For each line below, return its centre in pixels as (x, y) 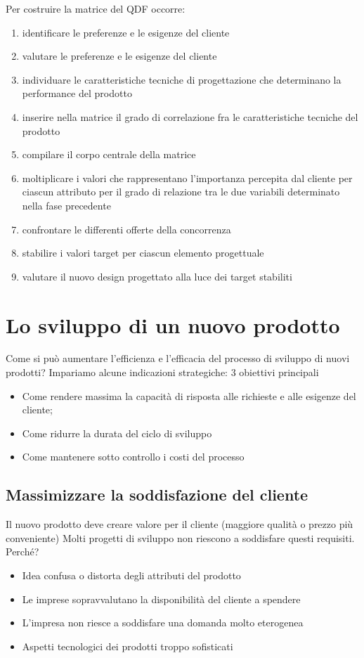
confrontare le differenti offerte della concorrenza (126, 229)
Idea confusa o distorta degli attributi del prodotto (131, 575)
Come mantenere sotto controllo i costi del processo (133, 457)
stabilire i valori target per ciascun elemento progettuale (143, 253)
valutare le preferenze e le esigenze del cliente (119, 56)
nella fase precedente (66, 205)
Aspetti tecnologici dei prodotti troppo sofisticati (128, 646)
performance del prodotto (77, 93)
